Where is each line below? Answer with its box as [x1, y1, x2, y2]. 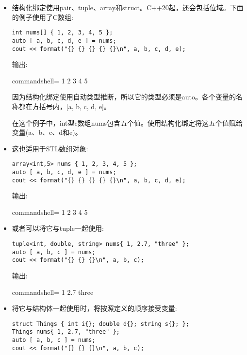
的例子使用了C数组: [12, 12, 73, 22]
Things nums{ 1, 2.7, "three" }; [12, 328, 120, 336]
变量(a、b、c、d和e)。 [12, 127, 82, 137]
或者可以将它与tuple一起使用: [12, 223, 104, 233]
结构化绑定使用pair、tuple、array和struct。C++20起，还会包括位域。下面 [12, 2, 244, 12]
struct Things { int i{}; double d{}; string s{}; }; [12, 320, 189, 327]
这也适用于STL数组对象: [12, 143, 88, 153]
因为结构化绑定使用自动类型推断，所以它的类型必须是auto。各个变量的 [12, 92, 236, 102]
